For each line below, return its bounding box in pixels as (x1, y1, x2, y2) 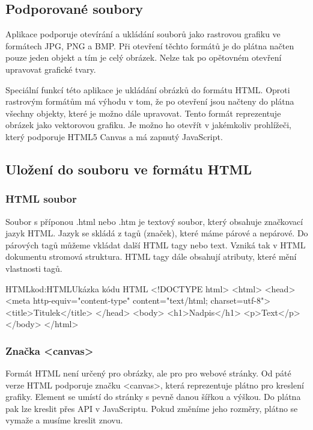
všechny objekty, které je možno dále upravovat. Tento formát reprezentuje (5, 106, 281, 119)
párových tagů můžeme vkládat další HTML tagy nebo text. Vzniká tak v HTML (5, 238, 306, 251)
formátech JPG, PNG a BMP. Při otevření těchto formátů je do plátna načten (5, 39, 294, 52)
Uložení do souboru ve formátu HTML (5, 159, 252, 178)
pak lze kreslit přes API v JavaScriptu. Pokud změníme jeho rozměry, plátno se (5, 402, 298, 414)
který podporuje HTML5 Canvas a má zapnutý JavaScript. (5, 130, 223, 143)
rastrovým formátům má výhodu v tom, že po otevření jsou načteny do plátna (5, 95, 294, 108)
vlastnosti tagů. (5, 262, 62, 274)
